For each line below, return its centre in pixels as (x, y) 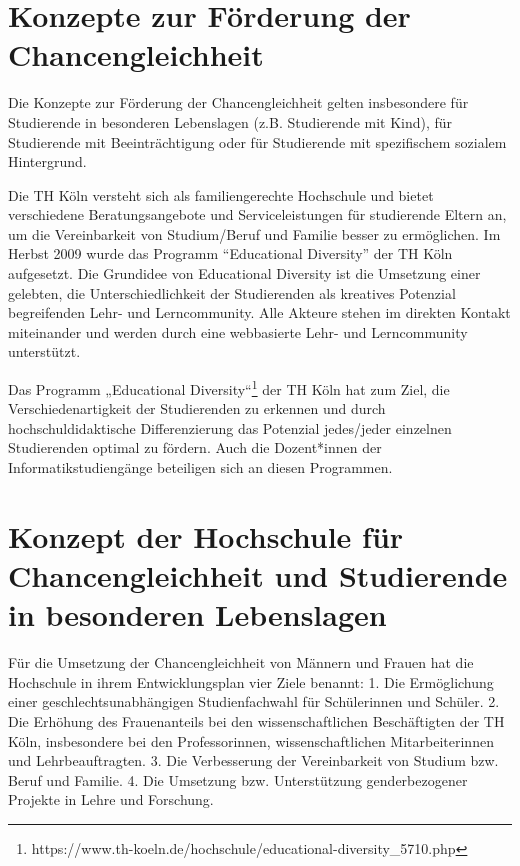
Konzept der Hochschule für (206, 535)
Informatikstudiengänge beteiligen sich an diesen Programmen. (200, 467)
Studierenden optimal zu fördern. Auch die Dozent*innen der (195, 447)
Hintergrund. (47, 161)
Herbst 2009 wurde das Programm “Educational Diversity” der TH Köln (230, 253)
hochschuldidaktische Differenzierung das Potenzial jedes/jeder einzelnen (230, 427)
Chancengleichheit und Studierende (258, 575)
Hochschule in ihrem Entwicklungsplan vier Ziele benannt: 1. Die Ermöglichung (251, 681)
